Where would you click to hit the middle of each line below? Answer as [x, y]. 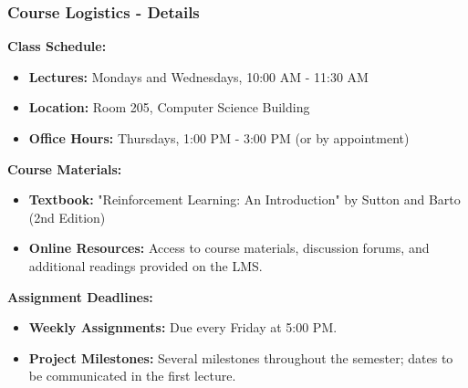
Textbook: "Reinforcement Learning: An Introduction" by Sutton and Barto [244, 199]
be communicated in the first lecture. [132, 376]
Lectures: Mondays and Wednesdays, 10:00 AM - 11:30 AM [198, 76]
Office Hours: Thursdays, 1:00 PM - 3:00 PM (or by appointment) [219, 138]
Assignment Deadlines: [80, 296]
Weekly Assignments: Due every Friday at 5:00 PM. [183, 327]
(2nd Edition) [67, 217]
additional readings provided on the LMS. [146, 265]
